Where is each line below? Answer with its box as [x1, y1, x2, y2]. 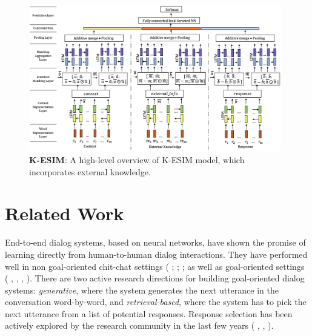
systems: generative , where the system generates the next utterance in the [5, 283, 279, 296]
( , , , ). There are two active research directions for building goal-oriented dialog [5, 272, 305, 284]
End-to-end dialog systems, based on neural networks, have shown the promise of [5, 236, 306, 249]
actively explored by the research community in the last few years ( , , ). [5, 319, 274, 332]
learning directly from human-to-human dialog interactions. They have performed [5, 247, 308, 260]
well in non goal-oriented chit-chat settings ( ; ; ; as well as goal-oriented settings [5, 260, 305, 272]
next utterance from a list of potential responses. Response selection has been [5, 307, 293, 320]
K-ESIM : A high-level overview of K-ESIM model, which [29, 153, 245, 166]
